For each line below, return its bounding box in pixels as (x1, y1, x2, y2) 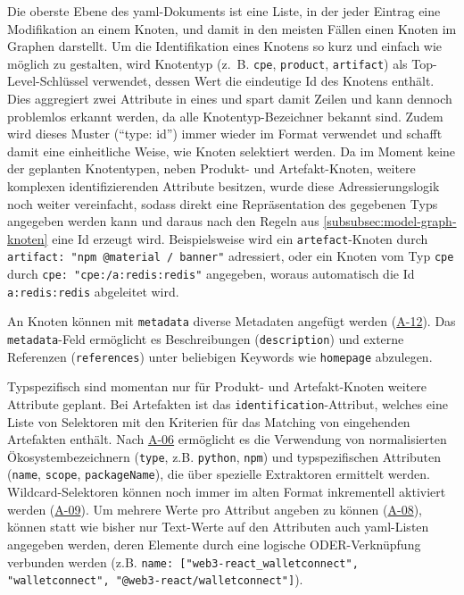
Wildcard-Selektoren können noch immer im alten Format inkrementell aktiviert (7, 482, 446, 501)
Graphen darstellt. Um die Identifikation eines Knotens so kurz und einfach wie (7, 37, 443, 55)
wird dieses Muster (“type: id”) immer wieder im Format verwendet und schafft (7, 124, 443, 143)
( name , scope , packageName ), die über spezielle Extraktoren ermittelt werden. (7, 465, 430, 483)
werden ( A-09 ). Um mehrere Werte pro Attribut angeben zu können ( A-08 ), (7, 499, 422, 518)
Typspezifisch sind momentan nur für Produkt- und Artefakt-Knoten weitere (7, 377, 427, 396)
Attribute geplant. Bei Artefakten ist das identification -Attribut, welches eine (7, 394, 448, 413)
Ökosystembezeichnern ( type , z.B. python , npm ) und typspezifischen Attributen (7, 447, 442, 465)
